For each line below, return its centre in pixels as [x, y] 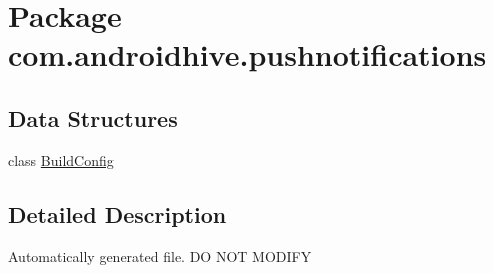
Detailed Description [117, 213]
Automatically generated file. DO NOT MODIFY [160, 255]
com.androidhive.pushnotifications [247, 54]
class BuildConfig [61, 159]
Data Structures [93, 117]
